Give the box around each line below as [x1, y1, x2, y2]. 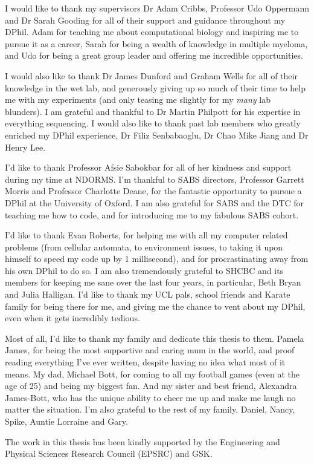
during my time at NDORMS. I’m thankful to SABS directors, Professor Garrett [5, 172, 304, 185]
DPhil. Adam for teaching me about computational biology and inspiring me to [5, 25, 299, 38]
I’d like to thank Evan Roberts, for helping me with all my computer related [5, 229, 288, 241]
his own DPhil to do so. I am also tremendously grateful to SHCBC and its [5, 264, 284, 276]
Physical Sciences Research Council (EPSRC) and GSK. [5, 447, 213, 460]
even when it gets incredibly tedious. [5, 312, 140, 324]
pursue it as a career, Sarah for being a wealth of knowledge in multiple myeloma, [5, 37, 308, 50]
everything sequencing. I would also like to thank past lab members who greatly [5, 117, 301, 129]
